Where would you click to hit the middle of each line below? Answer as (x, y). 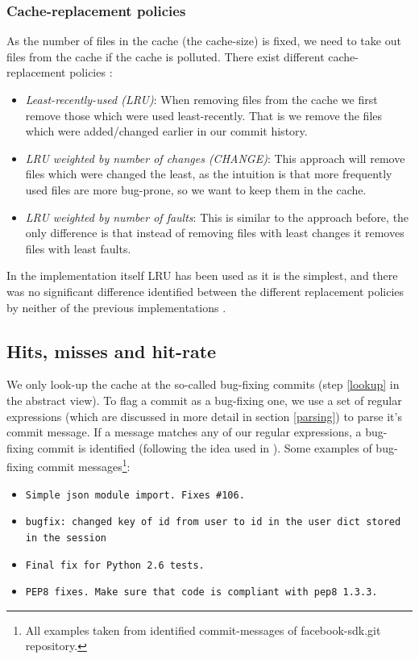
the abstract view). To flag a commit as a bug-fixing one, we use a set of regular (204, 400)
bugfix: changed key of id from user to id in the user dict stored (213, 522)
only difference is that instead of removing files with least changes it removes (215, 233)
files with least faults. (78, 248)
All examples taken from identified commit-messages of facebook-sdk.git (203, 630)
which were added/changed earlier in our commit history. (166, 131)
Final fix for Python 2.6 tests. (115, 565)
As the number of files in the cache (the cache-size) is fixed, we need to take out (204, 41)
